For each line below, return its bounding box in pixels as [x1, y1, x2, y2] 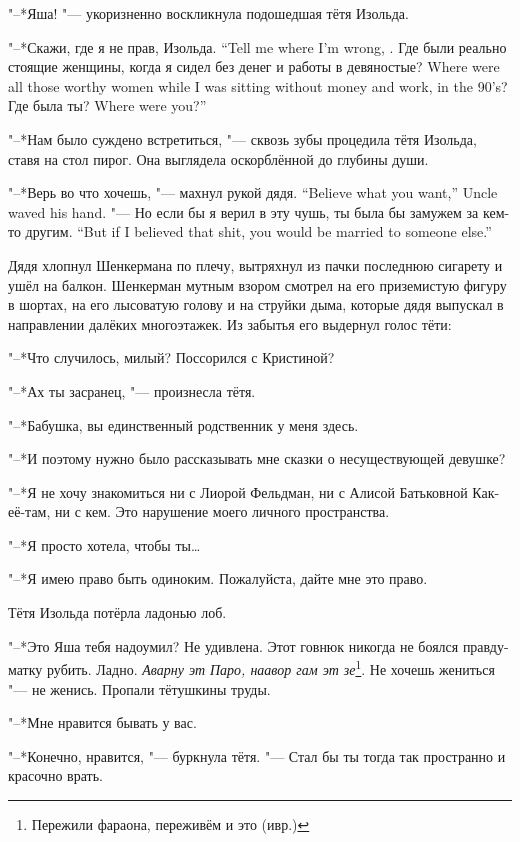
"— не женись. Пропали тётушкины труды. [8, 678, 271, 699]
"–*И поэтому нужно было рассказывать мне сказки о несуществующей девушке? [8, 448, 506, 469]
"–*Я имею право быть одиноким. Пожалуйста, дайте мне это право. [8, 568, 428, 589]
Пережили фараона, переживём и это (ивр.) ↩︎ [31, 813, 310, 834]
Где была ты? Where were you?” [8, 95, 207, 116]
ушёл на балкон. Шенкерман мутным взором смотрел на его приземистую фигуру [8, 274, 507, 295]
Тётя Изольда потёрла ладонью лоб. [8, 602, 227, 623]
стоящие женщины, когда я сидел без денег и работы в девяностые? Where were [8, 56, 500, 77]
